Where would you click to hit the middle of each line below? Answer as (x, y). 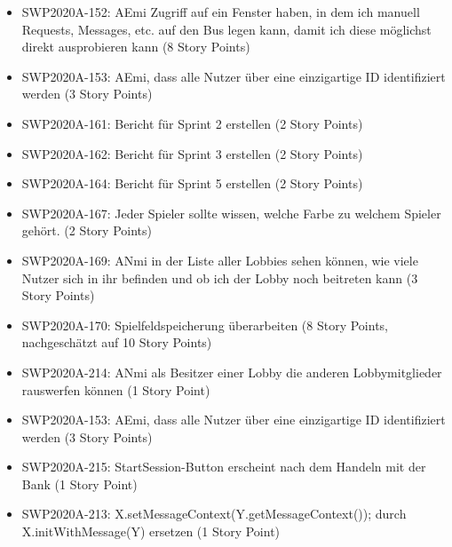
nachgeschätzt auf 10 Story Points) (117, 342)
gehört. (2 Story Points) (87, 230)
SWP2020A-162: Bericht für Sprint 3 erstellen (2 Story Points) (192, 153)
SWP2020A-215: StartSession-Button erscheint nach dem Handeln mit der (224, 467)
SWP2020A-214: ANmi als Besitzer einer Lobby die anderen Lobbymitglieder (232, 372)
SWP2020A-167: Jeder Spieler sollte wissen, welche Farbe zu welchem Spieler (231, 213)
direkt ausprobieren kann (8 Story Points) (136, 47)
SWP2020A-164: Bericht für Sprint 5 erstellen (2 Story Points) (192, 183)
